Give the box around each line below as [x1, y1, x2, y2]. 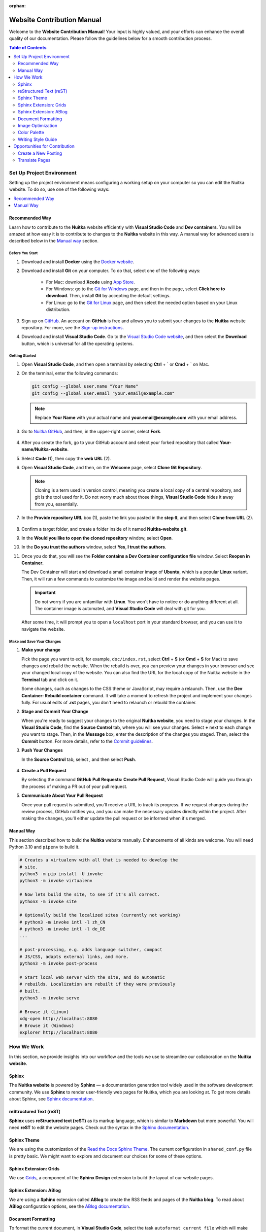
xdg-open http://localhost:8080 [19, 1016, 98, 1022]
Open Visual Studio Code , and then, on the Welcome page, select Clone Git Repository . [21, 465, 202, 471]
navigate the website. [21, 626, 65, 632]
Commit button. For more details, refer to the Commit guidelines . [21, 738, 153, 744]
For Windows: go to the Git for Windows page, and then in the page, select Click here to [46, 286, 225, 292]
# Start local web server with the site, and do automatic [19, 974, 165, 980]
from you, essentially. [34, 501, 78, 507]
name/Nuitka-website [21, 446, 67, 452]
